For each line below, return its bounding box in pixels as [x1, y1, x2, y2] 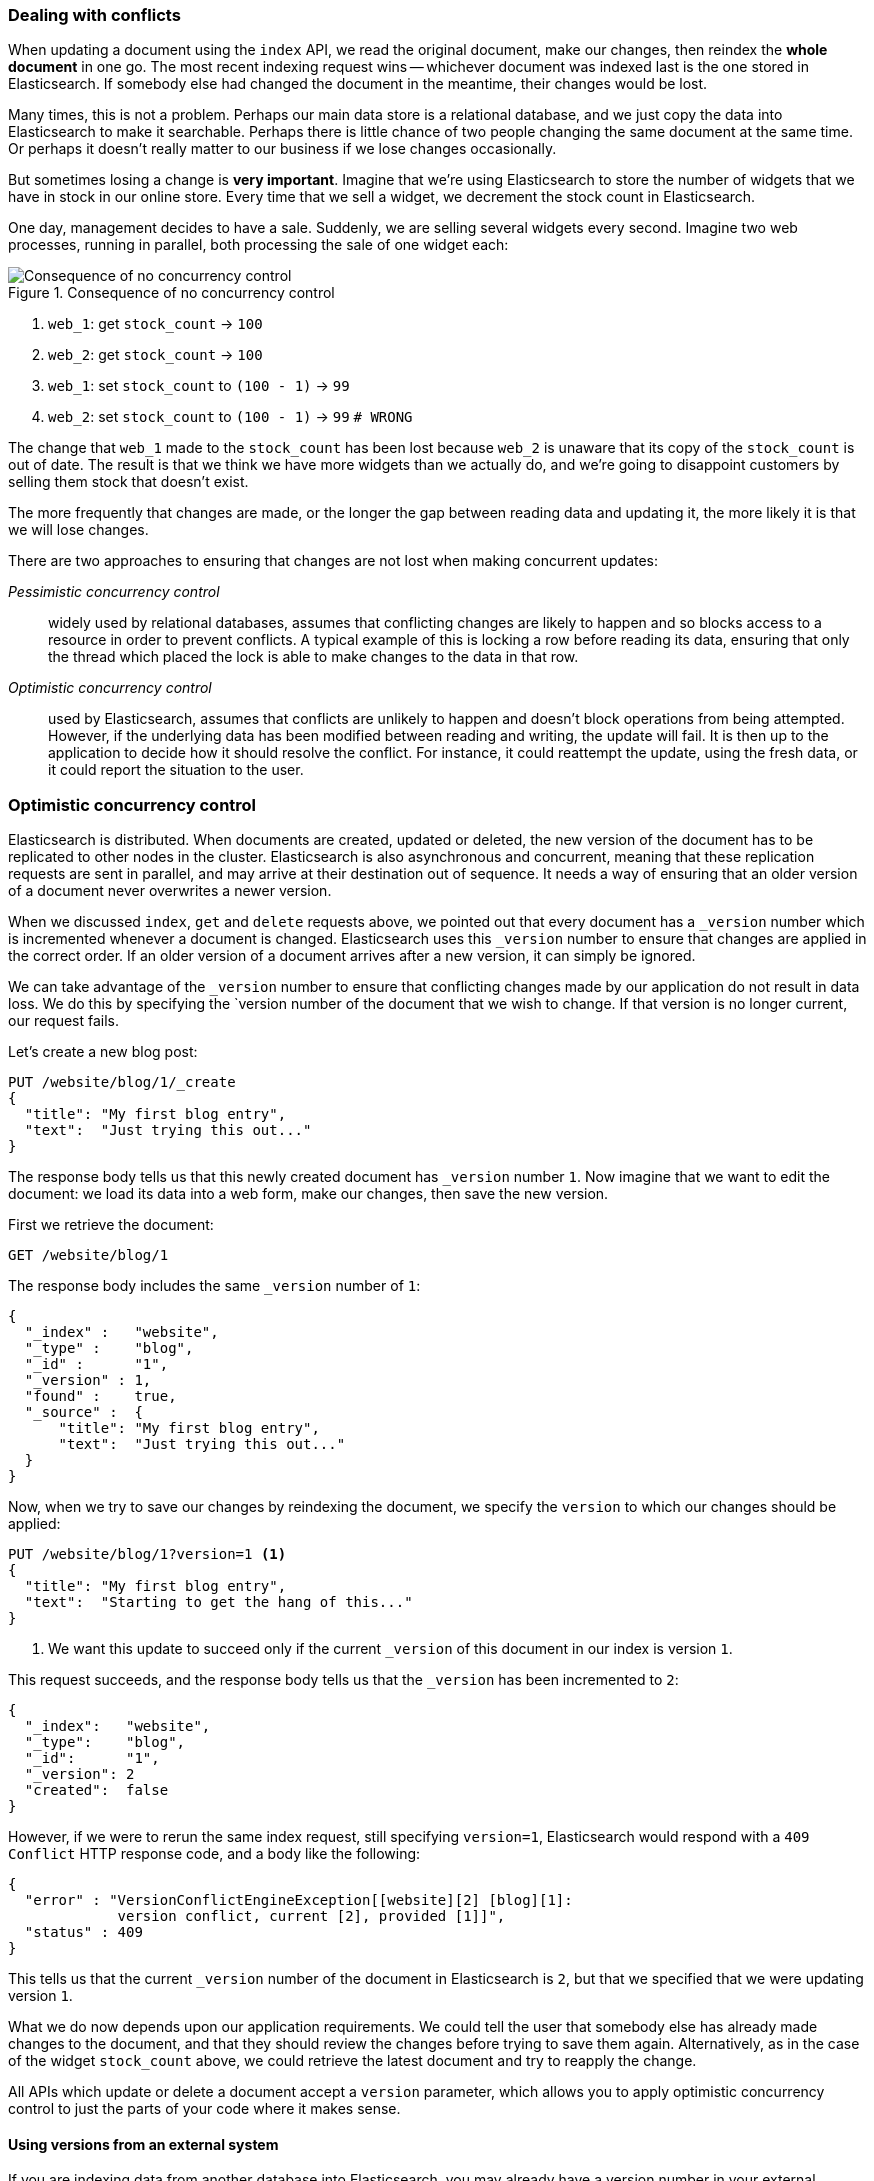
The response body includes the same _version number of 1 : [8, 1277, 421, 1295]
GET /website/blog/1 [8, 1247, 169, 1264]
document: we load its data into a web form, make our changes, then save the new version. [8, 1185, 609, 1203]
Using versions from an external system [8, 2135, 279, 2153]
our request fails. [8, 1012, 120, 1030]
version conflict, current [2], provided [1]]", [117, 1908, 506, 1925]
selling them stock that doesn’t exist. [8, 473, 249, 491]
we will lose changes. [8, 521, 149, 539]
